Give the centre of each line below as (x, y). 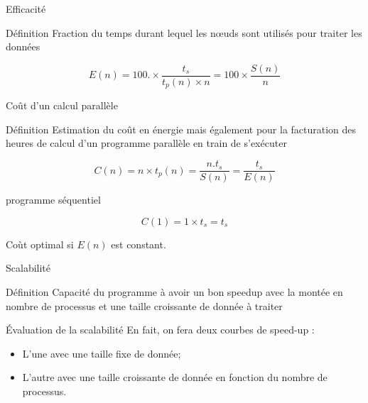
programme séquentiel (53, 200)
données (23, 46)
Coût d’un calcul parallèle (62, 105)
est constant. (139, 244)
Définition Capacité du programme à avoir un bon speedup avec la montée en (174, 291)
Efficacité (26, 9)
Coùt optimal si (40, 244)
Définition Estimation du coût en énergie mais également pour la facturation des (181, 129)
